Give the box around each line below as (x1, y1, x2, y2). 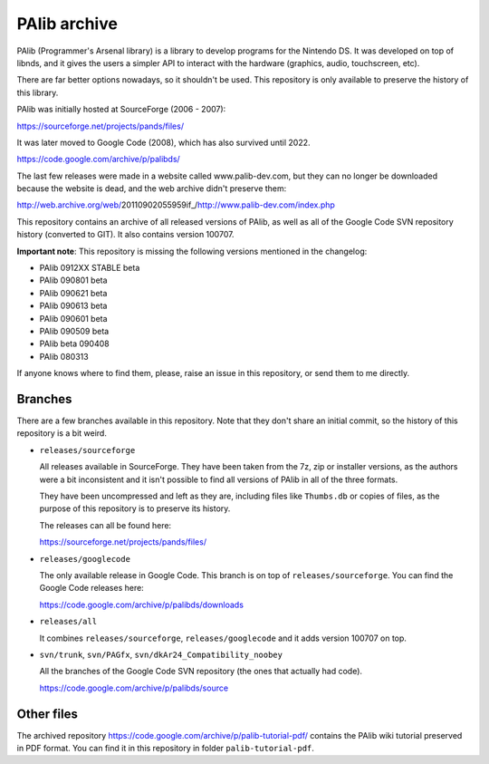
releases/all (39, 616, 98, 627)
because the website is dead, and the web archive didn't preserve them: (16, 183, 287, 194)
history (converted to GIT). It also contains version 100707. (16, 229, 235, 240)
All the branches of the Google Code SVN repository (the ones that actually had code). (39, 666, 362, 677)
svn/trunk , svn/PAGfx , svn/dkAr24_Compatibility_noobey (39, 649, 283, 660)
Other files (16, 706, 79, 721)
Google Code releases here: (39, 583, 144, 594)
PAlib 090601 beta (39, 313, 108, 324)
